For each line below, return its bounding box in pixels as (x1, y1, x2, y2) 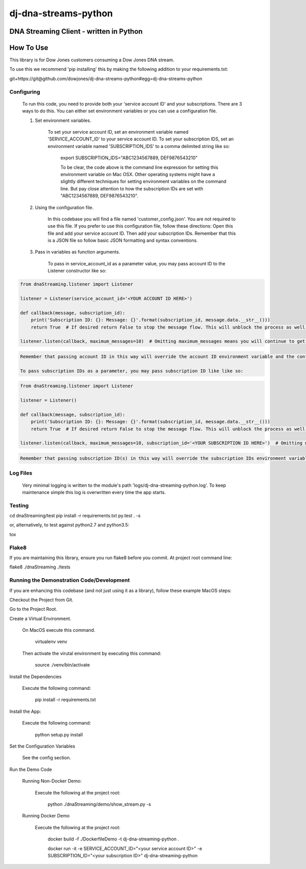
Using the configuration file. (35, 204, 94, 210)
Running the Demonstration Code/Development (9, 577, 130, 584)
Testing (9, 502, 29, 509)
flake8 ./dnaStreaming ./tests (9, 564, 71, 570)
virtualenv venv (35, 638, 67, 645)
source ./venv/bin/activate (35, 662, 90, 668)
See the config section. (22, 755, 71, 761)
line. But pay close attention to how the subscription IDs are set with (60, 185, 203, 191)
